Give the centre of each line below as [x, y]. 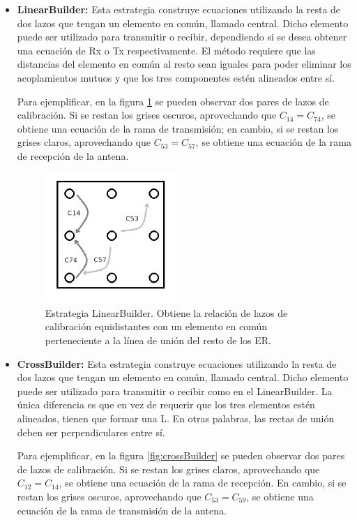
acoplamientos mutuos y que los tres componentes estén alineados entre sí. [176, 77]
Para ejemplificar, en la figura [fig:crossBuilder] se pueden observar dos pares [181, 455]
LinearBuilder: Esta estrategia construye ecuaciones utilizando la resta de [179, 9]
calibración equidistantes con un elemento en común [156, 326]
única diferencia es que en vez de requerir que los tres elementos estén [166, 404]
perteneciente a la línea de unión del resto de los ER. [158, 340]
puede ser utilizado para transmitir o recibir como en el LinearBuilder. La [175, 391]
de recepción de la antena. [73, 155]
